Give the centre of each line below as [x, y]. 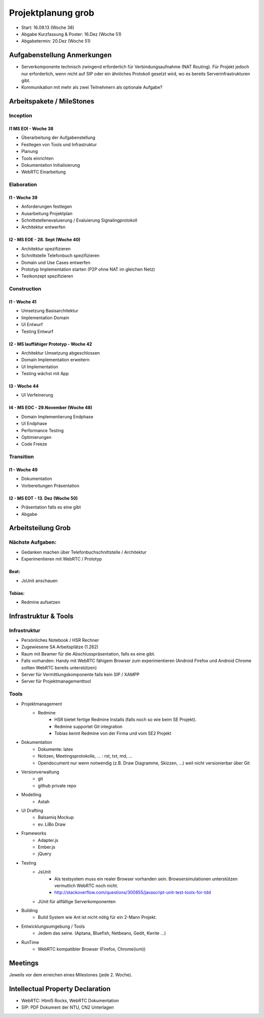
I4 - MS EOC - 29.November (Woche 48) [51, 407]
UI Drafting [32, 811]
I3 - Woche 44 [24, 386]
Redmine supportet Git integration [88, 726]
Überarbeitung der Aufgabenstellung [58, 138]
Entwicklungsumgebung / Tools [53, 926]
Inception [21, 116]
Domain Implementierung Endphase [57, 416]
